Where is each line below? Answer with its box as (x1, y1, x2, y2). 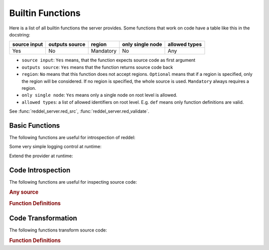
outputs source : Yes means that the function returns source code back (21, 64, 173, 70)
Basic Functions (9, 121, 60, 130)
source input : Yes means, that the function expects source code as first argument (21, 57, 196, 63)
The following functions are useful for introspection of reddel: (9, 134, 135, 140)
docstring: (9, 31, 30, 37)
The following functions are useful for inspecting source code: (9, 179, 137, 185)
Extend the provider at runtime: (9, 153, 73, 159)
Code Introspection (9, 166, 71, 174)
